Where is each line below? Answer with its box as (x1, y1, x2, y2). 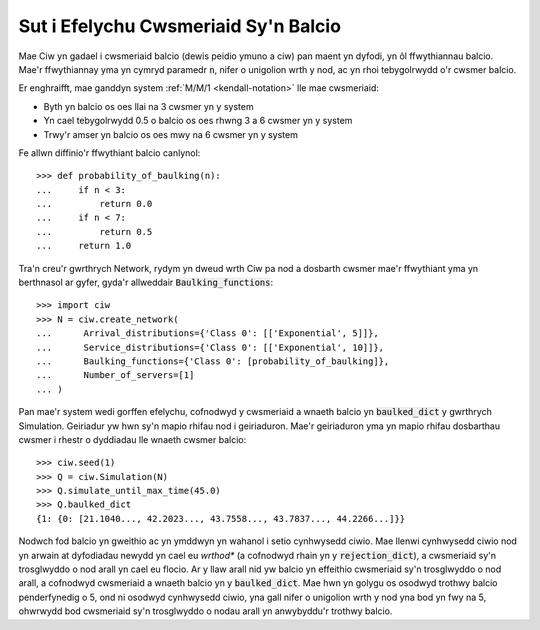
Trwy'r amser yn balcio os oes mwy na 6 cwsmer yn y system (43, 128, 299, 140)
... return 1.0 (36, 240, 132, 252)
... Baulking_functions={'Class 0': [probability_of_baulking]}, (36, 355, 390, 367)
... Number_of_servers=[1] (36, 370, 195, 381)
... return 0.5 (36, 226, 153, 237)
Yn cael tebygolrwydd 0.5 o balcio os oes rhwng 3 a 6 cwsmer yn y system (43, 115, 353, 127)
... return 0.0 (36, 198, 153, 210)
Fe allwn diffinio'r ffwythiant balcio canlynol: (18, 146, 201, 159)
